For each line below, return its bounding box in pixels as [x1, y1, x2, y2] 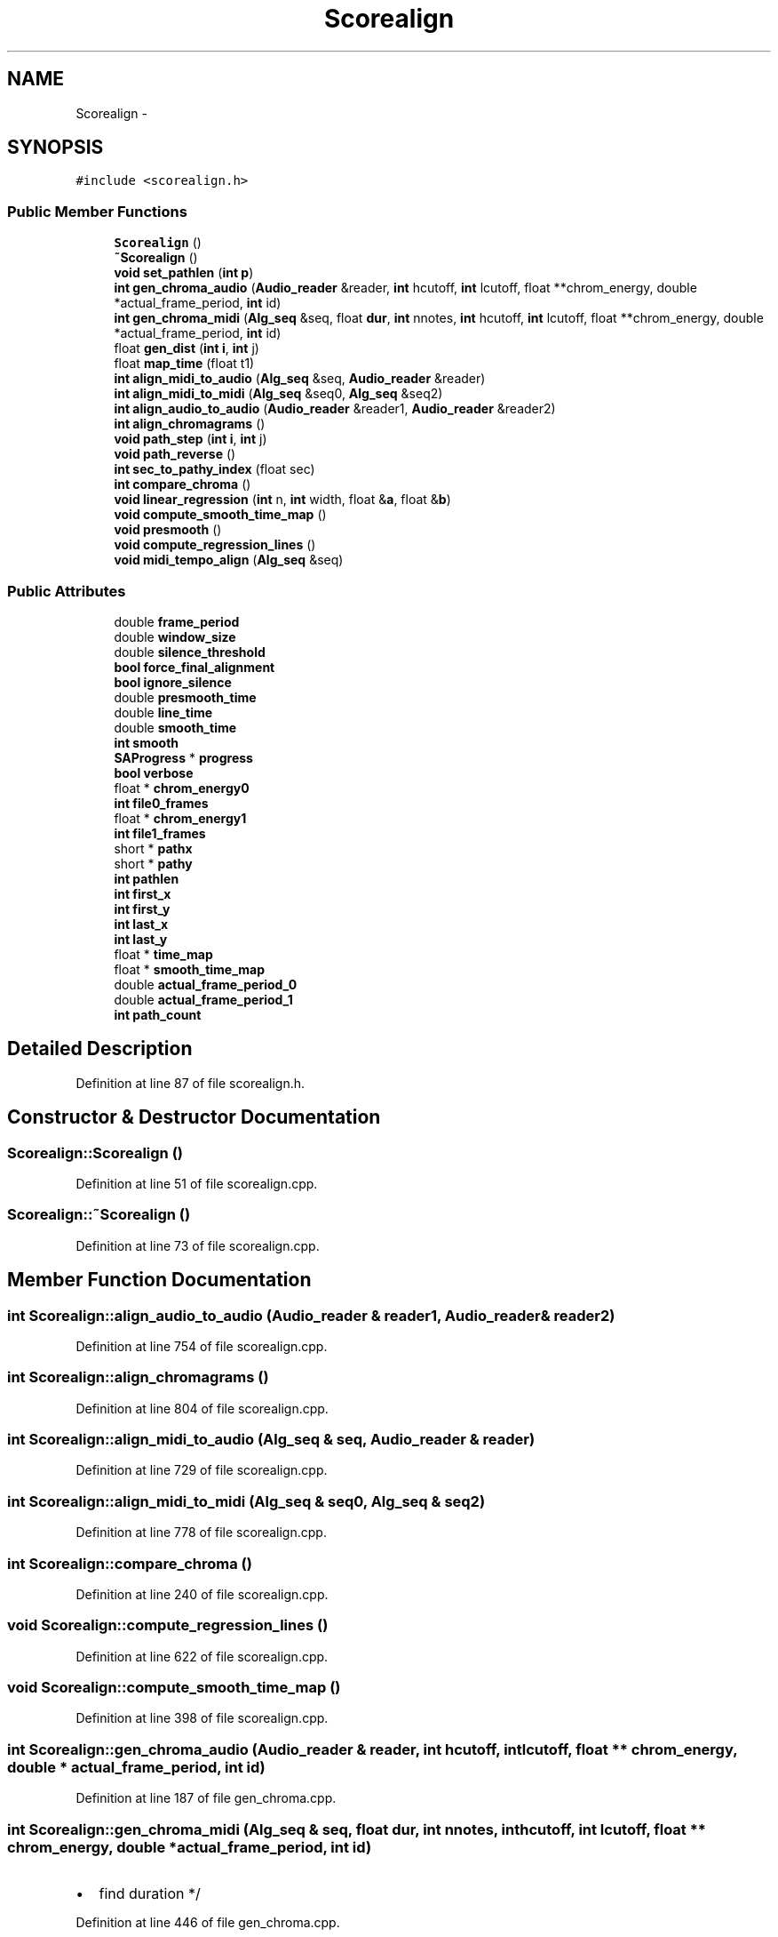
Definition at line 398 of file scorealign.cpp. [75, 1710, 329, 1726]
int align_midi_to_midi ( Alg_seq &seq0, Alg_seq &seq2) [114, 386, 443, 402]
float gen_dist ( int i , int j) [114, 340, 259, 356]
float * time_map [114, 946, 213, 962]
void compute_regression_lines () [114, 537, 316, 553]
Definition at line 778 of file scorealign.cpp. [75, 1525, 327, 1541]
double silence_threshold [114, 644, 266, 660]
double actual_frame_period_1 [114, 991, 293, 1007]
